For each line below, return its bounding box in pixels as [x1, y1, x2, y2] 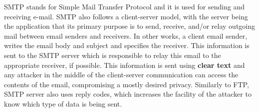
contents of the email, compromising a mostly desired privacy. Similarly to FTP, [4, 79, 249, 89]
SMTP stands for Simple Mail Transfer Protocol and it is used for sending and [4, 1, 245, 11]
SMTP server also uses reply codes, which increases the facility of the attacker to [4, 89, 252, 99]
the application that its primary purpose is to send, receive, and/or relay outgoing [4, 21, 256, 31]
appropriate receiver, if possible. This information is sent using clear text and [4, 59, 245, 70]
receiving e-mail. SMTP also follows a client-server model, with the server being [4, 11, 248, 21]
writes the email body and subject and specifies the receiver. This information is [4, 40, 250, 51]
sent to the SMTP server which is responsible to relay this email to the [4, 50, 221, 60]
